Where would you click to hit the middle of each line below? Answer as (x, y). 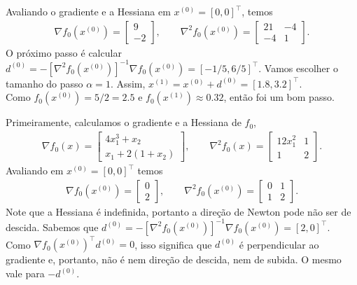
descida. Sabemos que (52, 227)
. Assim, (128, 83)
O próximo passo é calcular (64, 52)
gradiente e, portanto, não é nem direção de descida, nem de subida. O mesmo (174, 259)
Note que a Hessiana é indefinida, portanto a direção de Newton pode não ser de (178, 211)
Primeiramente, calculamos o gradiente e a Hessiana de (124, 122)
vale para (25, 273)
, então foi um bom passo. (279, 97)
